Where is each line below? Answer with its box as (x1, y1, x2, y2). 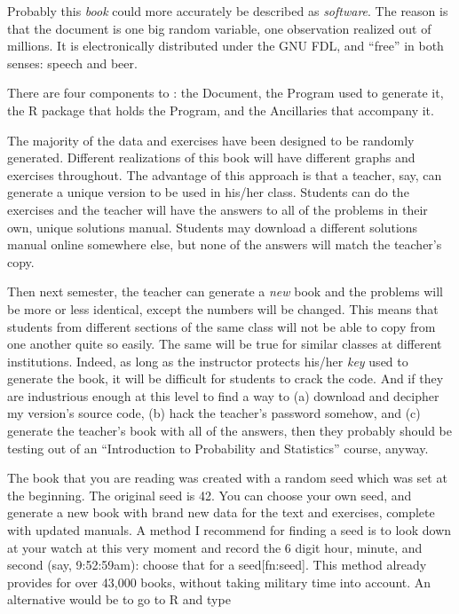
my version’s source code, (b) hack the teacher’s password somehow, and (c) (7, 404, 421, 422)
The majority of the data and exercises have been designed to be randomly (7, 130, 415, 149)
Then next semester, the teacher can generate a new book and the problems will (7, 282, 444, 301)
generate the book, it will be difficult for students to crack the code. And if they (7, 369, 444, 388)
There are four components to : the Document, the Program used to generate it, (7, 83, 444, 102)
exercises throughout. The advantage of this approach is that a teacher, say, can (7, 165, 442, 184)
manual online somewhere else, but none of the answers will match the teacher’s (7, 235, 442, 254)
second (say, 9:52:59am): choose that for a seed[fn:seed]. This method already (7, 555, 427, 574)
